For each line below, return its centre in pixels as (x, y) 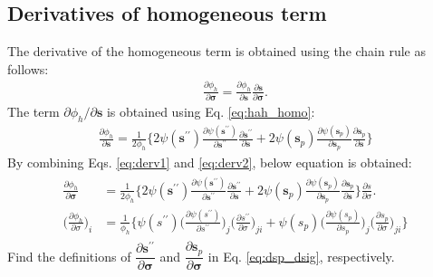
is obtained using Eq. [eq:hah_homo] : (211, 111)
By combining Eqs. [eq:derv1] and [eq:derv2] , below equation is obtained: (210, 162)
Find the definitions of (69, 256)
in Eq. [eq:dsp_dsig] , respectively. (301, 256)
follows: (28, 68)
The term (34, 111)
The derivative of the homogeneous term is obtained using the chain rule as (217, 51)
